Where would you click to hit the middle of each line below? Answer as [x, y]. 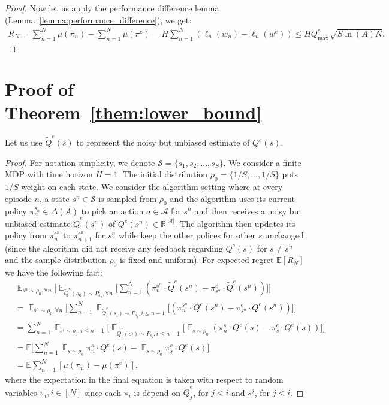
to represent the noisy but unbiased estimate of [163, 142]
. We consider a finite [262, 162]
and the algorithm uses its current [232, 198]
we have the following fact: [54, 272]
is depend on [157, 392]
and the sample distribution [56, 260]
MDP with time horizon [49, 174]
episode [18, 198]
